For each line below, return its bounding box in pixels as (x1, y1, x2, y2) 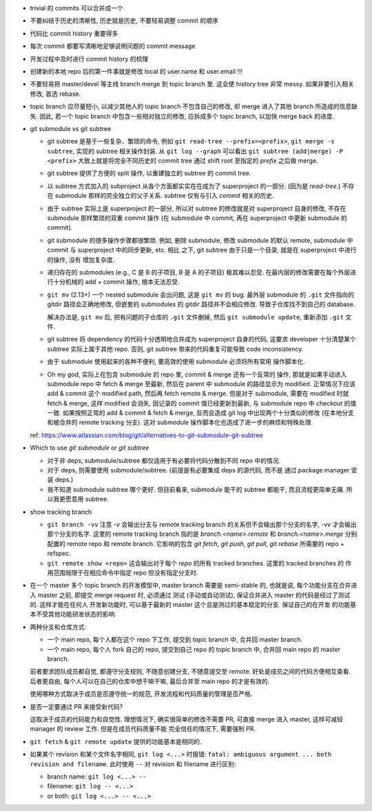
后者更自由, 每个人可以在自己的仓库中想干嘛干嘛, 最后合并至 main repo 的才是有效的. (30, 677, 270, 685)
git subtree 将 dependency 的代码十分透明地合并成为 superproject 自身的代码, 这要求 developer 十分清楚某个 (47, 335, 356, 343)
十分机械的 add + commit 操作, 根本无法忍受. (52, 278, 180, 286)
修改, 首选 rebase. (30, 90, 81, 98)
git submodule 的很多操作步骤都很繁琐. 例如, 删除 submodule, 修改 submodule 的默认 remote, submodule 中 (47, 236, 353, 244)
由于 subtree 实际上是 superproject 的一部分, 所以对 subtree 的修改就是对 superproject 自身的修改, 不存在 (47, 204, 347, 212)
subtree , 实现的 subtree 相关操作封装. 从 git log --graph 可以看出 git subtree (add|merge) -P (47, 147, 344, 155)
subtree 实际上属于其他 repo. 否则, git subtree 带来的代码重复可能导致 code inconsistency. (47, 345, 304, 353)
